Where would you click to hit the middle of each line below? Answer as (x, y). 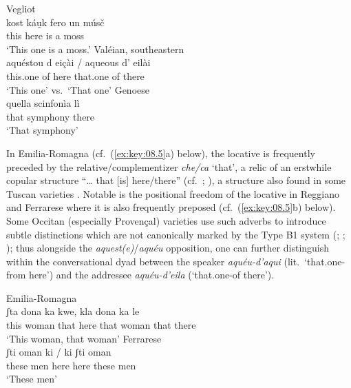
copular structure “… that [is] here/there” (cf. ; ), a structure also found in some (176, 180)
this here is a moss (45, 35)
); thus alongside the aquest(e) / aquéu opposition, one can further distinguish (168, 248)
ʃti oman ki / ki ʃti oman (59, 352)
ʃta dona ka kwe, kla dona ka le (73, 311)
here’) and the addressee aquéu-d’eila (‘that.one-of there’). (152, 275)
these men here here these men (71, 365)
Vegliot (21, 8)
